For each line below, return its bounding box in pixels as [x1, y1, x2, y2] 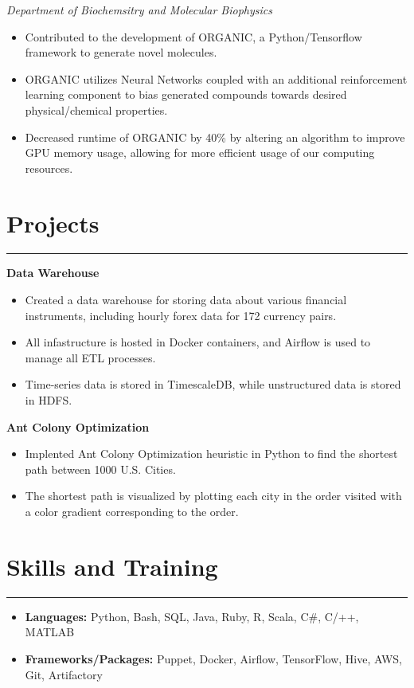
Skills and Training [6, 549, 218, 582]
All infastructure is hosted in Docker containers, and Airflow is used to [25, 334, 371, 350]
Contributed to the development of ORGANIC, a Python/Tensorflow [25, 28, 362, 45]
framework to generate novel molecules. [25, 44, 217, 61]
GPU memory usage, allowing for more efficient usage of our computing [25, 144, 375, 161]
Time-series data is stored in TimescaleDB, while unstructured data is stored [25, 376, 401, 393]
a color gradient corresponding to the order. [25, 503, 239, 519]
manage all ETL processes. [25, 349, 156, 365]
